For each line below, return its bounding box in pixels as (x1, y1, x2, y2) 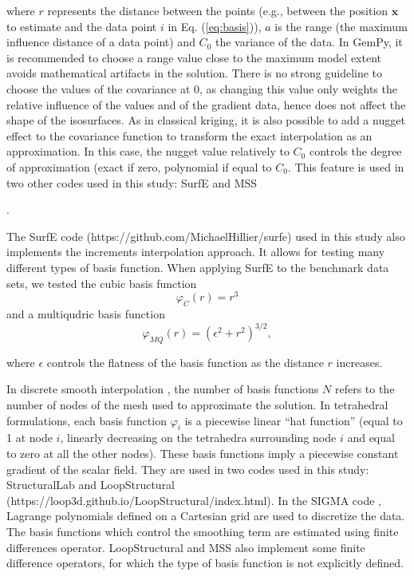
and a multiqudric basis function (6, 305, 165, 322)
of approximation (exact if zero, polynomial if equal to (6, 158, 272, 175)
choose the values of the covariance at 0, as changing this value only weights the (6, 80, 397, 97)
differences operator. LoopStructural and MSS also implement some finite (6, 539, 365, 555)
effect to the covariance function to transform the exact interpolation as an (6, 127, 373, 144)
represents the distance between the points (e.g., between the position (47, 2, 388, 18)
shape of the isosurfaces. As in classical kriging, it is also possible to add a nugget (6, 112, 405, 128)
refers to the (334, 381, 395, 397)
